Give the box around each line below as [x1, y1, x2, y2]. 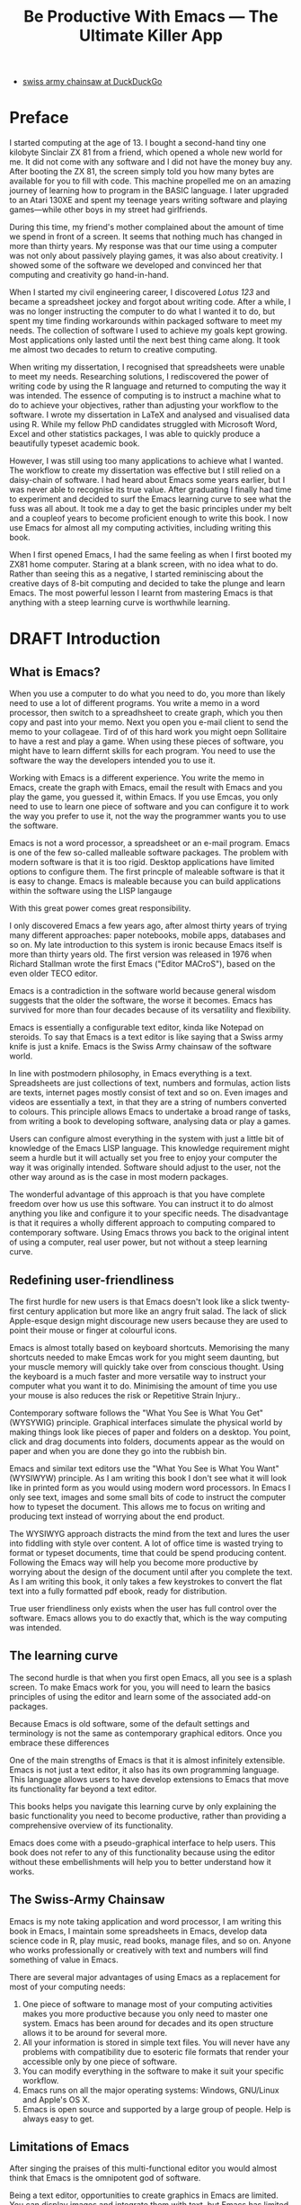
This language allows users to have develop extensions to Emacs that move [9, 1773, 289, 1784]
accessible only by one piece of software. [22, 2056, 178, 2067]
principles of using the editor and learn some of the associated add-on [9, 1691, 271, 1701]
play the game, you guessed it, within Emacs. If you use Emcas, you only [9, 791, 279, 802]
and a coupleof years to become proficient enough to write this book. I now [9, 513, 288, 523]
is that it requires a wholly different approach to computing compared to [9, 1218, 276, 1228]
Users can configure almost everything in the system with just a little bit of [9, 1133, 285, 1144]
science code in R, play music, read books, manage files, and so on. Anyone [9, 1935, 292, 1946]
